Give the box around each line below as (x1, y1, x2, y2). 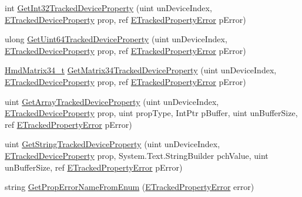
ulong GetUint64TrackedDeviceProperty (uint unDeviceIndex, (5, 33, 227, 45)
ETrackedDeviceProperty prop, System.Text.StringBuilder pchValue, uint (5, 149, 269, 161)
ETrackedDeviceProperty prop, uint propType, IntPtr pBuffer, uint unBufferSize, (5, 107, 298, 119)
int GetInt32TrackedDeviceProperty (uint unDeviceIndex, (5, 2, 212, 13)
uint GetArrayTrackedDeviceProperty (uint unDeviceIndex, (5, 95, 219, 107)
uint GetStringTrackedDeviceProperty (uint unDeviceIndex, (5, 138, 220, 150)
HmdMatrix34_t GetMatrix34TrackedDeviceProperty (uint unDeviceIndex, (5, 64, 277, 76)
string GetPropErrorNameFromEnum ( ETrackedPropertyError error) (5, 181, 254, 193)
